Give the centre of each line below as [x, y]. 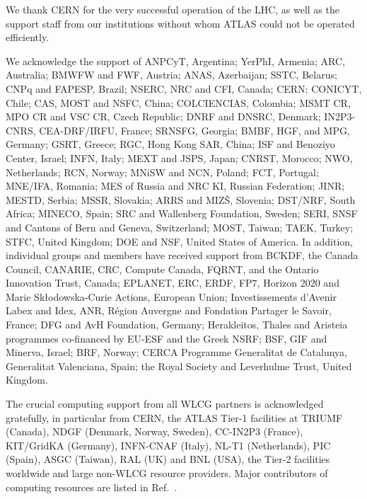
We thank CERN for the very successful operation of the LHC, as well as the [173, 9]
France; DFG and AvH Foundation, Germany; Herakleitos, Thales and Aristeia [177, 325]
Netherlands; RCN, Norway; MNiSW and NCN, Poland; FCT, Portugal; [162, 172]
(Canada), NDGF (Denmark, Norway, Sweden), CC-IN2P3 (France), [155, 431]
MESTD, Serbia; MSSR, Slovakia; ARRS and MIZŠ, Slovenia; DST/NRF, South [181, 199]
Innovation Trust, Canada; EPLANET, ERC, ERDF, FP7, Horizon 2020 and [173, 283]
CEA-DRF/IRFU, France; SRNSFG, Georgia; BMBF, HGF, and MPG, [194, 130]
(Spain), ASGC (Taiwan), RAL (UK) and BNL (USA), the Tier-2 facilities [168, 459]
